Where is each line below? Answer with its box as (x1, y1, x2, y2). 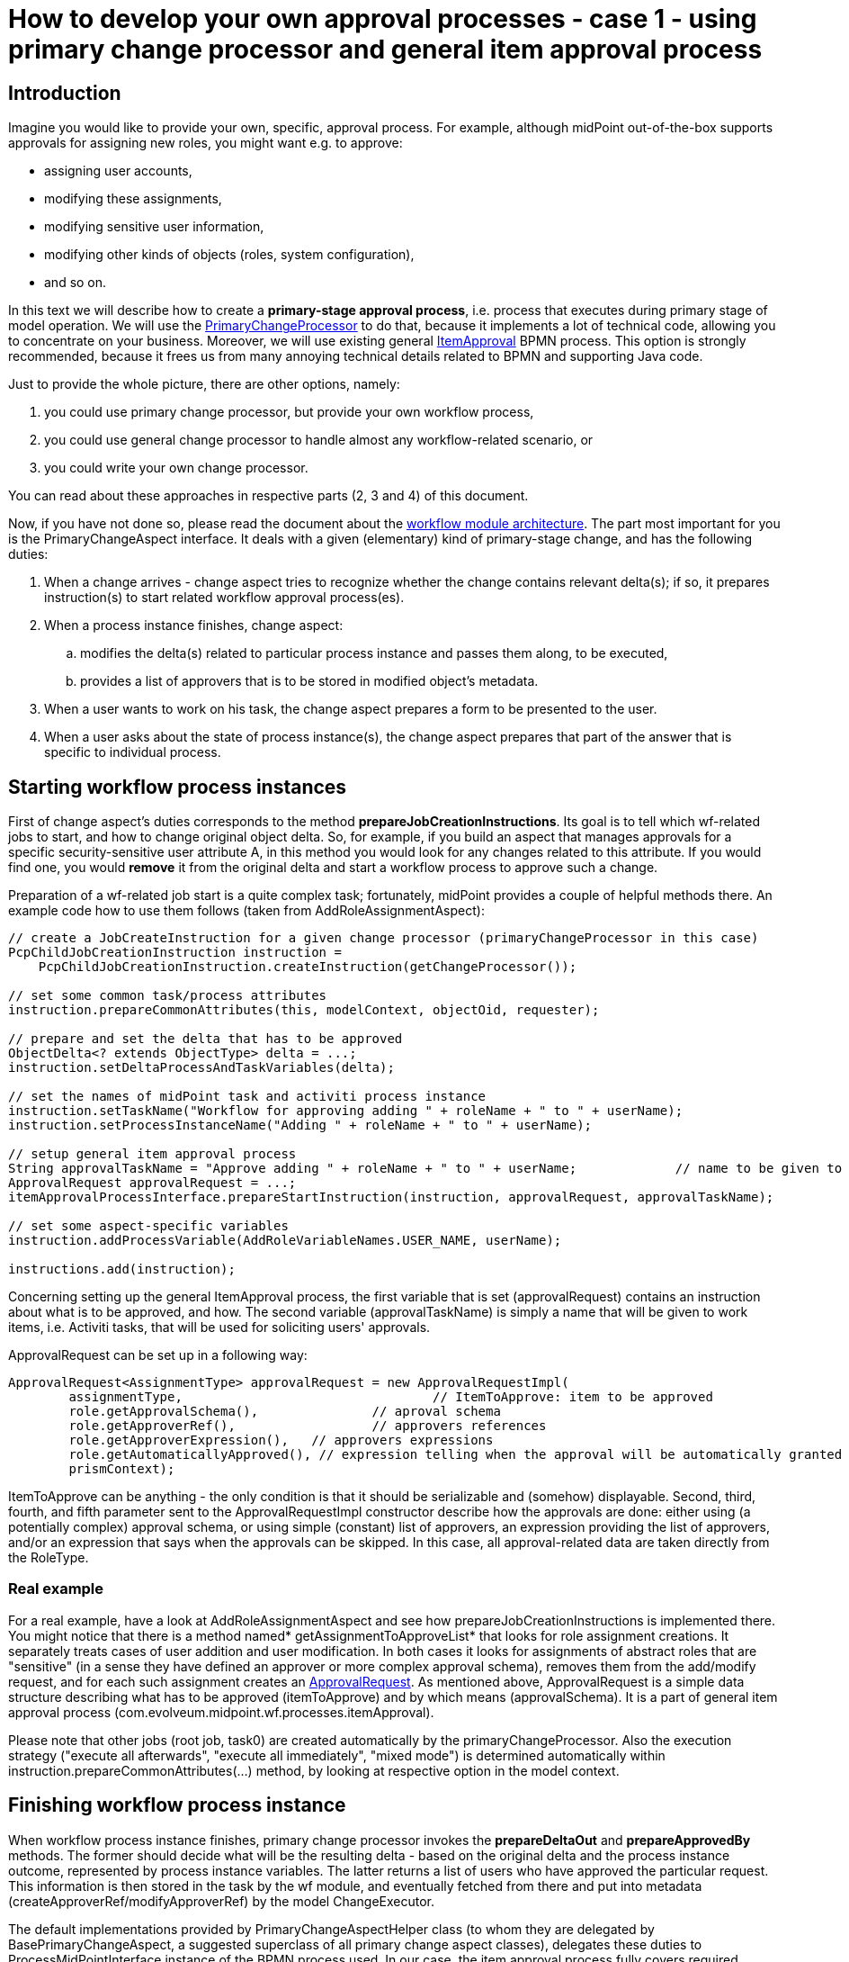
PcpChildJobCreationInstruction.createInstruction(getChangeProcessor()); (38, 959, 577, 975)
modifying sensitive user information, (44, 219, 264, 235)
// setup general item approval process (8, 1147, 297, 1162)
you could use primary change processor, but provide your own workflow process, (44, 404, 534, 420)
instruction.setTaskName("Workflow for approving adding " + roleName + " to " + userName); (8, 1103, 684, 1119)
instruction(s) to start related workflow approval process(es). (44, 589, 405, 606)
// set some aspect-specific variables (8, 1219, 289, 1234)
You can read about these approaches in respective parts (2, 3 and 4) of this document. (8, 488, 529, 504)
